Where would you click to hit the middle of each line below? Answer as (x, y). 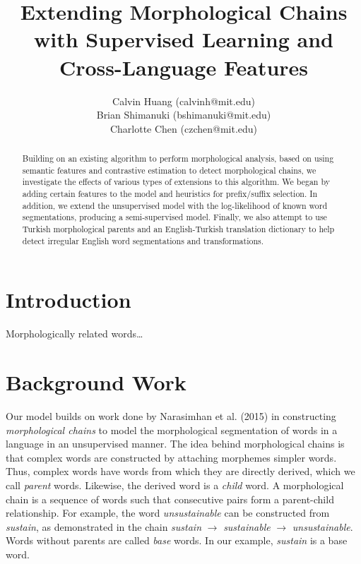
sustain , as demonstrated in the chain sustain (104, 526)
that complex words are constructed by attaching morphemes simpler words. (171, 457)
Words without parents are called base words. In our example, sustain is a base (177, 540)
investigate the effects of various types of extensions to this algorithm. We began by (176, 182)
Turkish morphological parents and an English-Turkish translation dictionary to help (178, 229)
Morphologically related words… (75, 334)
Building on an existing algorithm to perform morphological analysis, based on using (178, 158)
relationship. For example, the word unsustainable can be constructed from (168, 513)
